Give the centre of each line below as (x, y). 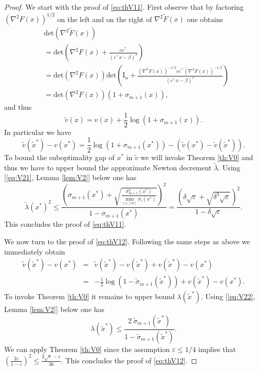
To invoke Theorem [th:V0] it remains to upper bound (89, 296)
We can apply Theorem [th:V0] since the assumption (87, 349)
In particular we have (38, 132)
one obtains (205, 19)
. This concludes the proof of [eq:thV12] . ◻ (129, 360)
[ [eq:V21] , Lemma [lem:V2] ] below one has (70, 177)
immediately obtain (35, 251)
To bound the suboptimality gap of (59, 157)
